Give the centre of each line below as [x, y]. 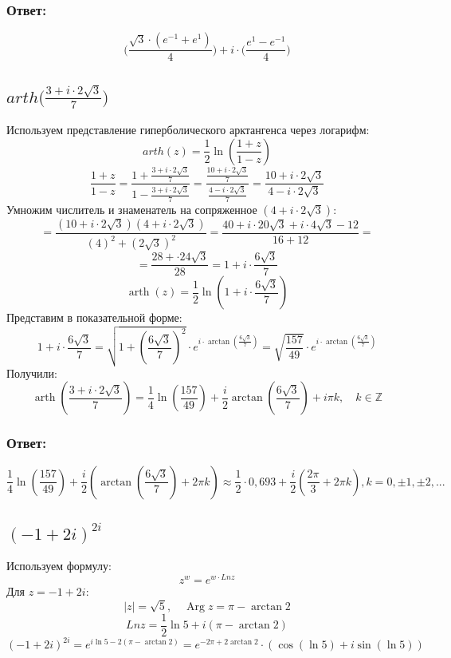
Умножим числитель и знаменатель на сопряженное [132, 209]
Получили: [32, 373]
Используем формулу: [59, 566]
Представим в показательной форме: [94, 317]
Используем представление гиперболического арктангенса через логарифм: [188, 130]
